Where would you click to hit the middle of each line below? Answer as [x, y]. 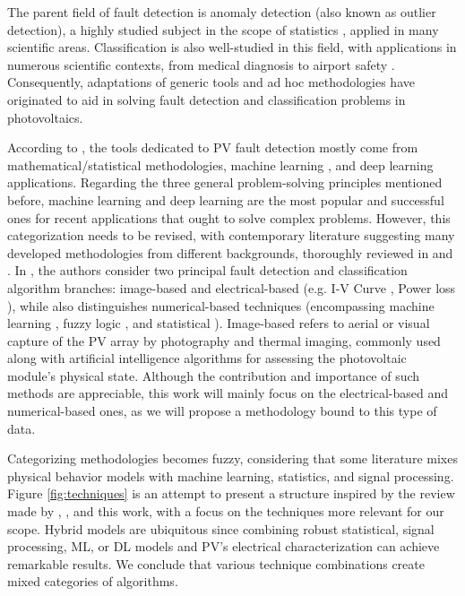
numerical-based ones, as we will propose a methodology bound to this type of [222, 411]
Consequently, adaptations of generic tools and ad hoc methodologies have [211, 82]
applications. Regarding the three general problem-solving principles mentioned [225, 182]
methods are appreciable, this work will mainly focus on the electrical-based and [228, 393]
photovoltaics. [45, 117]
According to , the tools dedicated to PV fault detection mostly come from [213, 147]
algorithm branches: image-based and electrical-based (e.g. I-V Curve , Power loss [232, 287]
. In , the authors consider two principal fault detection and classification [207, 270]
